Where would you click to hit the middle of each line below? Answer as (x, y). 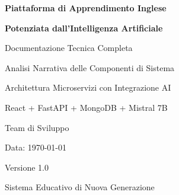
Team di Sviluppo (37, 127)
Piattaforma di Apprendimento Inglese (86, 8)
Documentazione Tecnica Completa (69, 48)
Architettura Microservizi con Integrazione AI (88, 87)
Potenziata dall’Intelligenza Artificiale (84, 28)
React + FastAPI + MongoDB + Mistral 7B (86, 107)
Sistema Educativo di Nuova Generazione (80, 187)
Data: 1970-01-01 (36, 147)
